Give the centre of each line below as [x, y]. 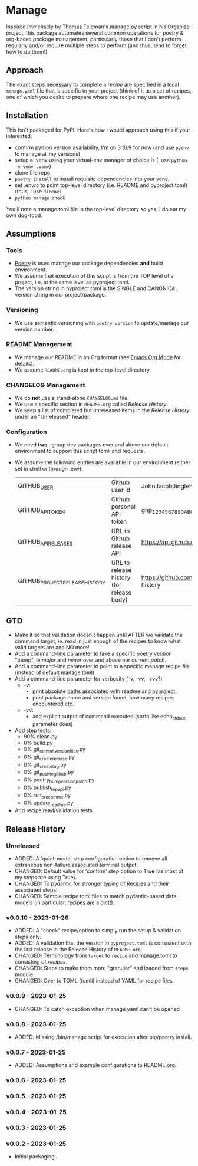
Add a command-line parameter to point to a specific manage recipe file [102, 666]
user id [121, 490]
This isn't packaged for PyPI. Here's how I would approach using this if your [98, 130]
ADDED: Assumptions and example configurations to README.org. [95, 1065]
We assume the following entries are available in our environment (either [102, 462]
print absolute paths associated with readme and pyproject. [104, 691]
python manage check [40, 198]
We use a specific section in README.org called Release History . [91, 404]
